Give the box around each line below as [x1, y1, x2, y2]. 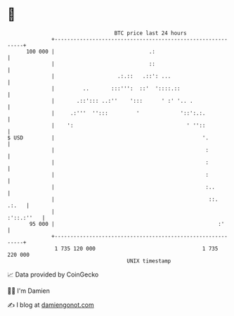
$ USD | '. [7, 134, 209, 141]
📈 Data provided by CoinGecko [7, 270, 99, 279]
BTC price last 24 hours [114, 30, 188, 37]
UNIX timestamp [126, 257, 171, 265]
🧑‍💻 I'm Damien [7, 286, 51, 295]
